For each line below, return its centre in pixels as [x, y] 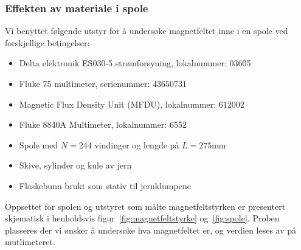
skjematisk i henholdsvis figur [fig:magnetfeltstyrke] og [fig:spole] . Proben [142, 218]
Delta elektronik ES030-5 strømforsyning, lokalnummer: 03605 [135, 63]
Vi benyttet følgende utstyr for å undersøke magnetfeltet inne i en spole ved [147, 31]
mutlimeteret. [30, 242]
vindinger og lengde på [137, 144]
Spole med [39, 144]
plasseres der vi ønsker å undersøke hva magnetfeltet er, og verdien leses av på [151, 230]
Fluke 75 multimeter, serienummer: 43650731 [103, 83]
